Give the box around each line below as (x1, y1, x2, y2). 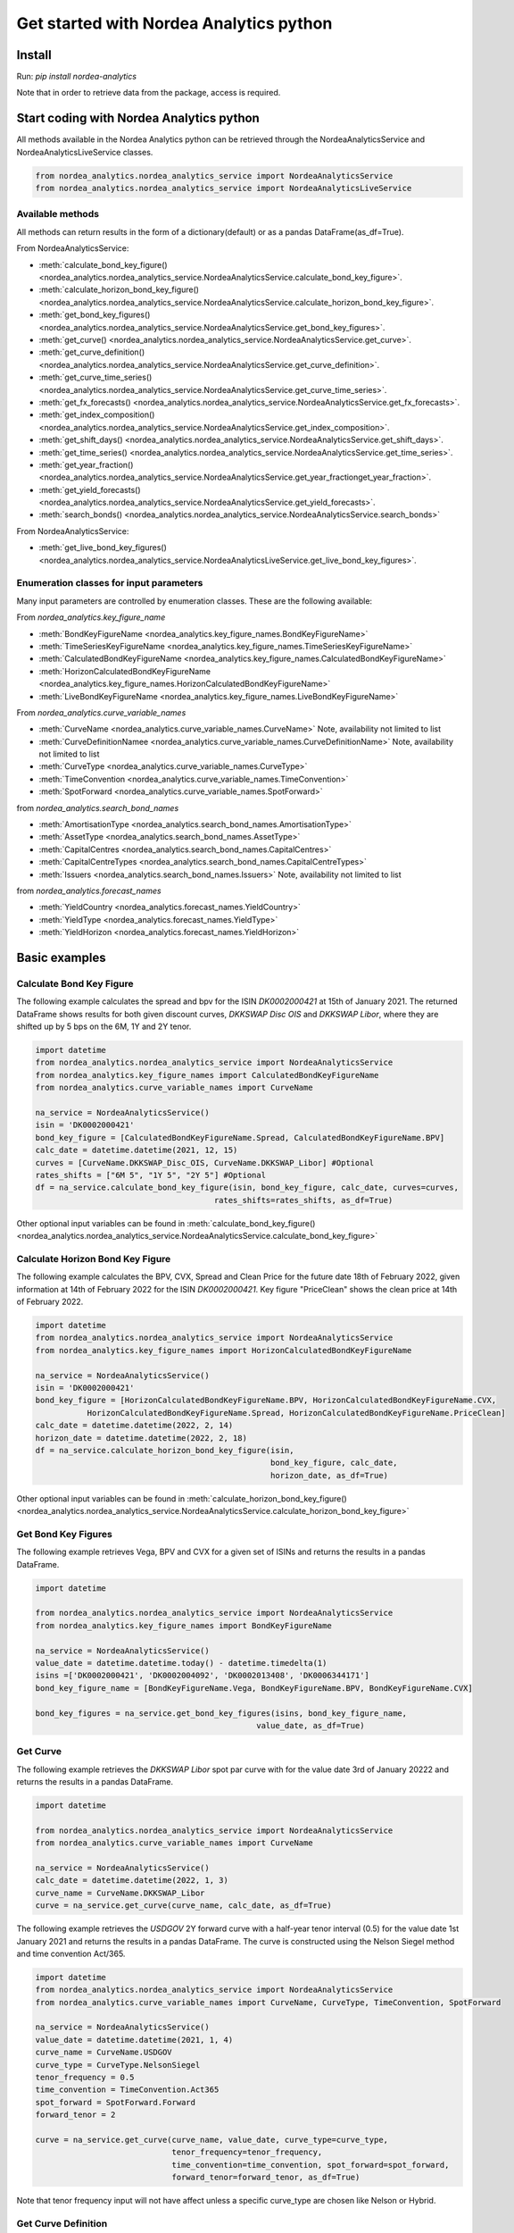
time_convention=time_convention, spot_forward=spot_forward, (171, 2160, 450, 2170)
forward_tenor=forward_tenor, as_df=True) (171, 2172, 361, 2183)
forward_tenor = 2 (35, 2110, 116, 2120)
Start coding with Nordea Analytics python (16, 111, 261, 126)
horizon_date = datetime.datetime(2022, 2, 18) (35, 1433, 247, 1443)
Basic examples (16, 949, 106, 965)
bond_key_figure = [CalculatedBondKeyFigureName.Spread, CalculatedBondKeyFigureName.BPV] (35, 1133, 445, 1142)
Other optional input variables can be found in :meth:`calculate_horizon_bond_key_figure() (16, 1493, 347, 1504)
